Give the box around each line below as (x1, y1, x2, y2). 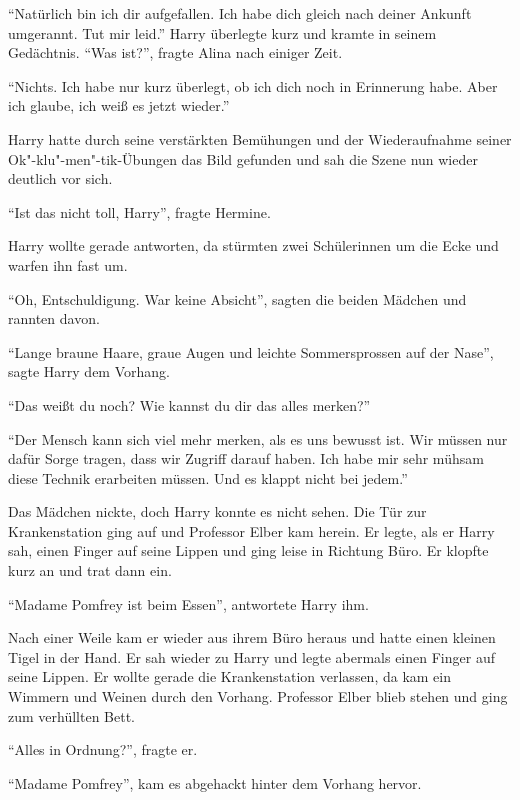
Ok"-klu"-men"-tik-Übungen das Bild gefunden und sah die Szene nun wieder (8, 148, 478, 169)
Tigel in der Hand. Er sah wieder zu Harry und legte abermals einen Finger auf (8, 646, 495, 667)
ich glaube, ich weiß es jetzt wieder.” (8, 95, 230, 116)
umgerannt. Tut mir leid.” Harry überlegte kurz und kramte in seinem (8, 22, 437, 43)
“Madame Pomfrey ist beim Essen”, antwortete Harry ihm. (8, 593, 369, 614)
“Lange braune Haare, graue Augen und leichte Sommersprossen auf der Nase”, (8, 341, 494, 362)
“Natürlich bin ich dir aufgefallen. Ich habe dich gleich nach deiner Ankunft (8, 3, 472, 23)
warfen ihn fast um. (8, 254, 128, 275)
